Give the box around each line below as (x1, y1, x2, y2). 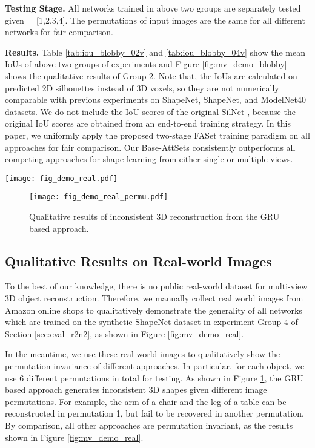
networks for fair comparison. (5, 25, 113, 38)
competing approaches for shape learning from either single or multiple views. (5, 153, 293, 165)
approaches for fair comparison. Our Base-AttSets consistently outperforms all (5, 140, 296, 153)
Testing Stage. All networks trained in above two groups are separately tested (5, 2, 301, 14)
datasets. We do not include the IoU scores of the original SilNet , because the (5, 105, 296, 117)
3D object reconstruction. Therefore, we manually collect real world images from (5, 292, 303, 305)
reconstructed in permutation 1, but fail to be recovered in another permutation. (5, 407, 304, 420)
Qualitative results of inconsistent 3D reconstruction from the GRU (29, 210, 280, 223)
